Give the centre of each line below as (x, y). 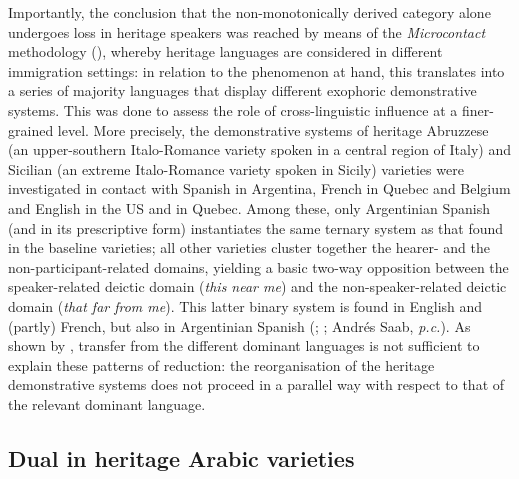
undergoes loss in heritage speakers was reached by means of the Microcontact (247, 31)
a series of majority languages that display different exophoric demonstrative (242, 90)
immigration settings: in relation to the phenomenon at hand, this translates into (256, 70)
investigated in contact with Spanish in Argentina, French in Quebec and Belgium (259, 188)
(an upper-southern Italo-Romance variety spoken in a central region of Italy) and (260, 149)
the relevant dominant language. (107, 403)
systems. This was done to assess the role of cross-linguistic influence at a (233, 109)
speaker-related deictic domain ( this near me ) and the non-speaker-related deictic (257, 286)
